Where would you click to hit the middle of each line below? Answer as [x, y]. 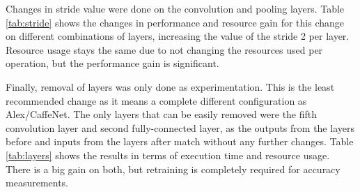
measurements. [37, 183]
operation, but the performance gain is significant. [112, 63]
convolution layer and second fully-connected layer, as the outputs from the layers [180, 127]
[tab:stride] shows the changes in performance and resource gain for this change [175, 22]
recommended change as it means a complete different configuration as [156, 100]
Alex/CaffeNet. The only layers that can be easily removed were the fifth [162, 114]
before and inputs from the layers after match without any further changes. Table [180, 141]
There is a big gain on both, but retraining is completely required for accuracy [173, 169]
